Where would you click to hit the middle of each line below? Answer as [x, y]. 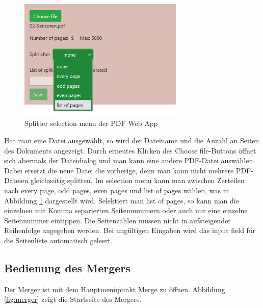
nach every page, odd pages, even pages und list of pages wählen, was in [117, 190]
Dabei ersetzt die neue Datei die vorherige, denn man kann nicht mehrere [119, 170]
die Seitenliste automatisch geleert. [58, 240]
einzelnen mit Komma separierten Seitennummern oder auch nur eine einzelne [126, 210]
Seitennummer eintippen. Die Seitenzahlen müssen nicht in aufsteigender [117, 220]
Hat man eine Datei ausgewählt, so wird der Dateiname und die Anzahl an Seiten [132, 140]
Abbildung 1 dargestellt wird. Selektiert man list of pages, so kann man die [122, 200]
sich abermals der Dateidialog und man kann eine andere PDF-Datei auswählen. [130, 160]
